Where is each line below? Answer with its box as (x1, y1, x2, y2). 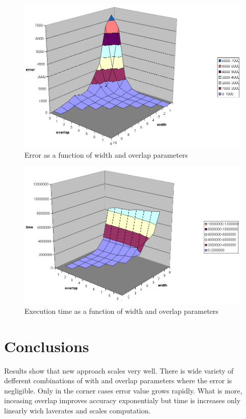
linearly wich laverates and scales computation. (4, 405, 151, 416)
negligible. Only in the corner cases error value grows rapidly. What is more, (4, 385, 242, 396)
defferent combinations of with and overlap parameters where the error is (4, 375, 232, 386)
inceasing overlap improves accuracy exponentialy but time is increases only (4, 395, 241, 406)
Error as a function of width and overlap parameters (24, 149, 188, 160)
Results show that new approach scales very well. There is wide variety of (4, 365, 234, 376)
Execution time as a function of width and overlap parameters (24, 305, 218, 316)
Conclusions (4, 335, 89, 356)
